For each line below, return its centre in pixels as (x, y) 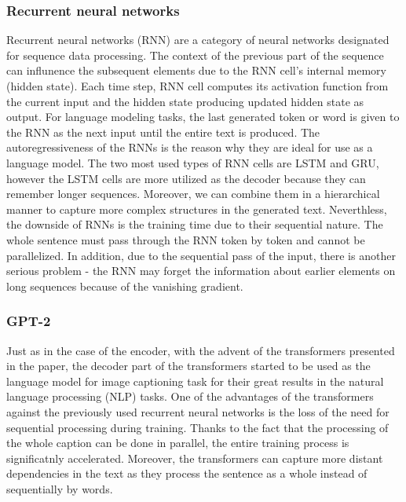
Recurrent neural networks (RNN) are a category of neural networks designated (198, 40)
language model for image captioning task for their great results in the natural (195, 381)
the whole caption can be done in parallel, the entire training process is (178, 443)
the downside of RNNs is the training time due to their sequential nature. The (195, 224)
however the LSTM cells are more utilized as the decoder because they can (186, 178)
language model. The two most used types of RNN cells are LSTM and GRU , (193, 162)
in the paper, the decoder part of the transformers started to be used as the (188, 366)
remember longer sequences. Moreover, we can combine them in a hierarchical (193, 194)
